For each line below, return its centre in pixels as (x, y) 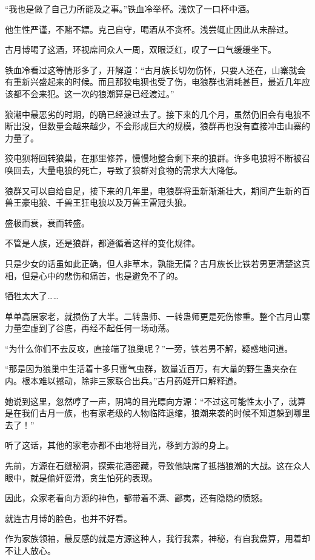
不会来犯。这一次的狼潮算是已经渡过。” (98, 93)
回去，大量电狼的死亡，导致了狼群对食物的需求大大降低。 (128, 170)
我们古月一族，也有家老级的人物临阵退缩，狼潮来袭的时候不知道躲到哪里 (166, 413)
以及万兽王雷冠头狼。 (149, 202)
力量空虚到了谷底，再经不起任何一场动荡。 (90, 328)
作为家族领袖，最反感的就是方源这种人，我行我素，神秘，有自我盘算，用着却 (157, 538)
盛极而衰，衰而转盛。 (47, 222)
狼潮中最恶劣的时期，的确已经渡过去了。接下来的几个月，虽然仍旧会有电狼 (153, 114)
